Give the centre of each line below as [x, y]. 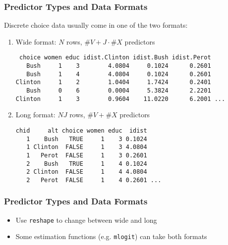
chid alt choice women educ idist [81, 130]
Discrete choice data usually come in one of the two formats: [96, 25]
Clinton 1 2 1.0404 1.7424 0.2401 [113, 82]
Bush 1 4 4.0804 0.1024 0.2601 [119, 74]
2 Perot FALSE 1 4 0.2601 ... [94, 180]
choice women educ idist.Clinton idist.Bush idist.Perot [115, 58]
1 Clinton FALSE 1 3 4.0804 [87, 147]
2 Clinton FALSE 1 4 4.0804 [87, 172]
